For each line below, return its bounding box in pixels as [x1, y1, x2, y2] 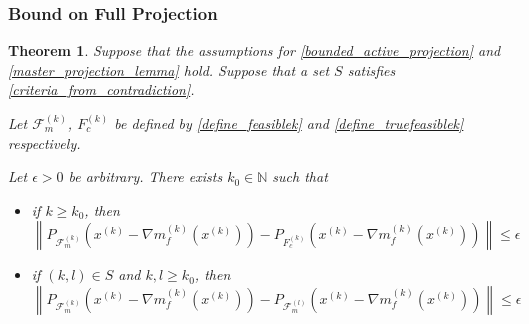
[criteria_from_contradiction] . [8, 79, 195, 100]
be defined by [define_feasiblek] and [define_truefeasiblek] [114, 113, 464, 133]
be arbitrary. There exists [68, 166, 223, 187]
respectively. [8, 132, 81, 153]
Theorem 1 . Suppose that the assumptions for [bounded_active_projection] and [8, 40, 501, 61]
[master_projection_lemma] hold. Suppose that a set [8, 59, 330, 80]
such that [272, 166, 328, 187]
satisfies [347, 59, 396, 80]
